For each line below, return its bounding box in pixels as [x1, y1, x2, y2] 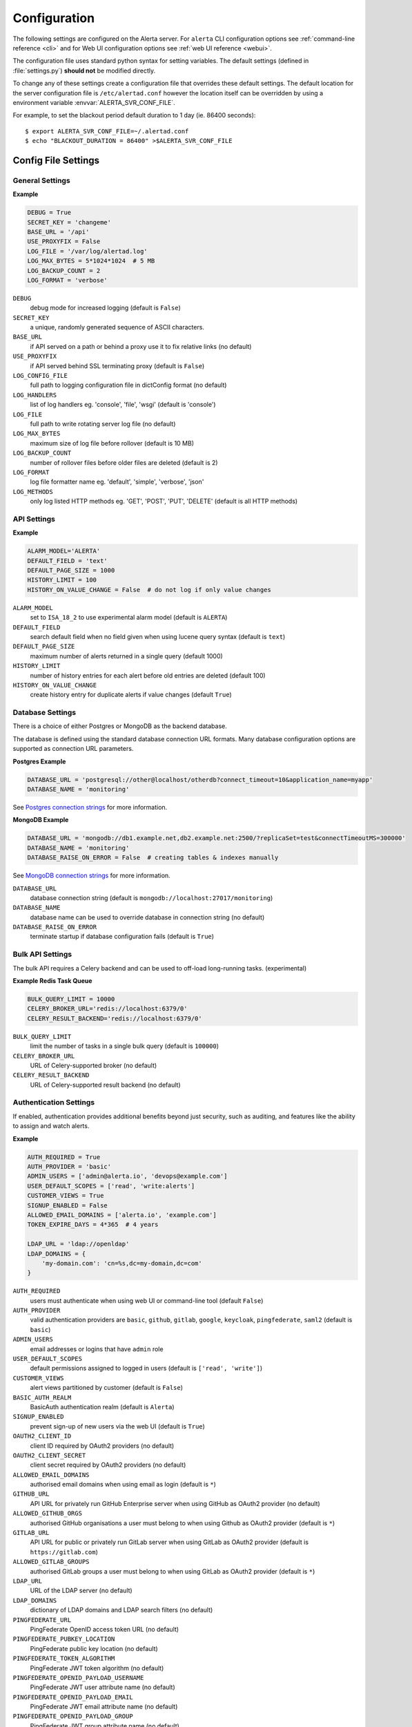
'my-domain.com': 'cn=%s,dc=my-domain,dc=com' [41, 1259, 203, 1267]
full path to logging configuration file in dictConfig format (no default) [30, 381, 227, 390]
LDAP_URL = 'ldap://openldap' [27, 1240, 130, 1248]
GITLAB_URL [12, 1529, 50, 1537]
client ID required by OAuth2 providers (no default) [30, 1441, 175, 1450]
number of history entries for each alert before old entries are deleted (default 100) [30, 671, 266, 680]
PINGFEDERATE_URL [12, 1616, 72, 1623]
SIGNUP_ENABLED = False [27, 1201, 108, 1209]
